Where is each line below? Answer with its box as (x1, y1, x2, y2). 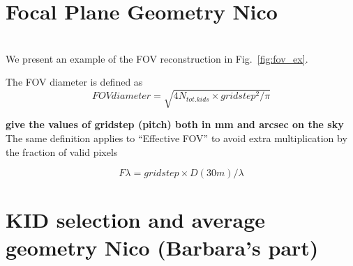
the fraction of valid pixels (6, 144, 118, 159)
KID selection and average (6, 205, 266, 234)
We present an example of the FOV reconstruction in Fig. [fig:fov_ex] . (6, 51, 308, 65)
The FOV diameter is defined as (6, 75, 143, 89)
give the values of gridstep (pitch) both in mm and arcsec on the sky (6, 117, 344, 132)
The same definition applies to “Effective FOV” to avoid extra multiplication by (6, 131, 347, 146)
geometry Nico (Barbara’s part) (6, 233, 319, 261)
